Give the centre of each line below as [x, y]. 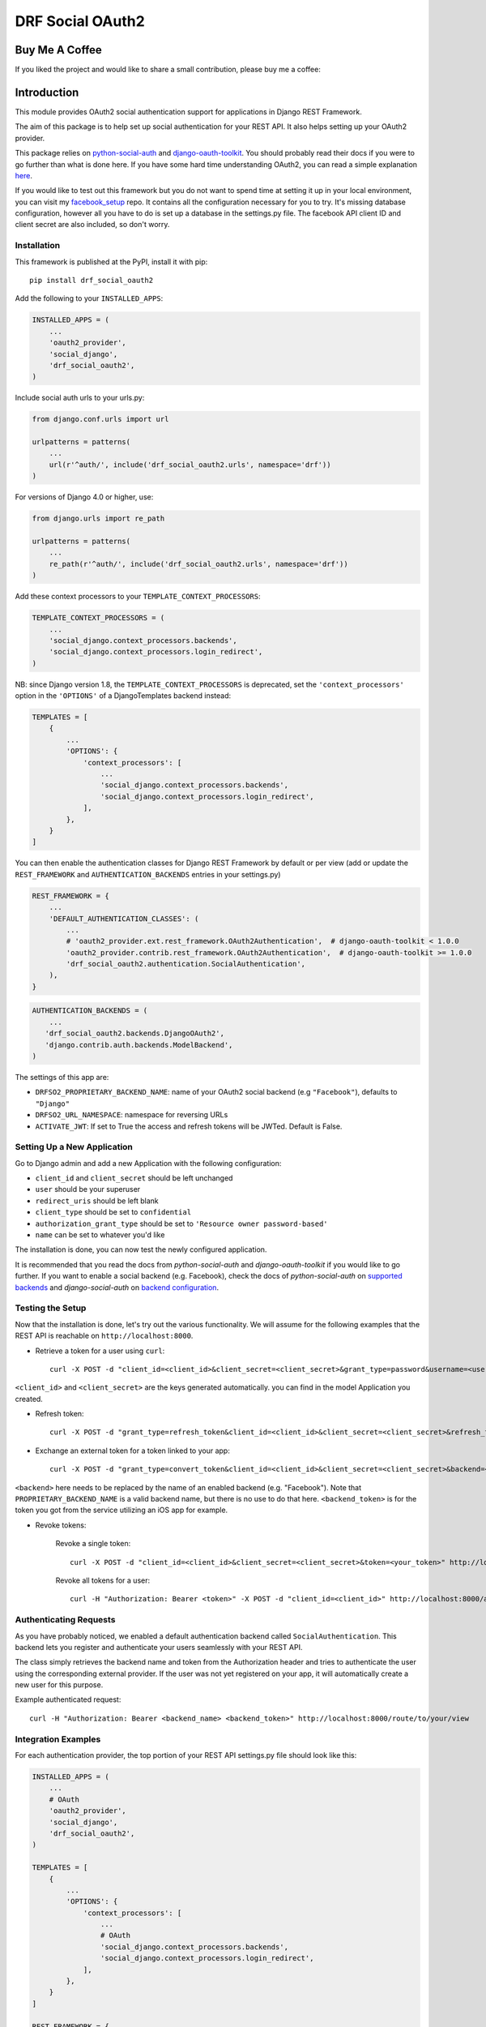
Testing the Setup [51, 1308]
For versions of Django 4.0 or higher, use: [84, 497]
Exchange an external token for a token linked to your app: [132, 1451]
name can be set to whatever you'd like [100, 1235]
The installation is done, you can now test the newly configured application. [141, 1249]
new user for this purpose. [59, 1685]
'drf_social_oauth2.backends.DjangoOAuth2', [134, 1033]
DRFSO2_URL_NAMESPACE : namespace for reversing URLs [132, 1115]
